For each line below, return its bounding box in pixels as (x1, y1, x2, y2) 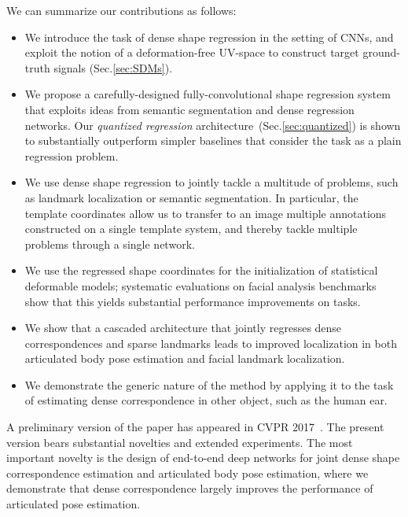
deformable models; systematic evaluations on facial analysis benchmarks (24, 277, 377, 294)
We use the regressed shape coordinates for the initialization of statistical (24, 262, 378, 279)
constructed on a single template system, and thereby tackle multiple (24, 220, 358, 237)
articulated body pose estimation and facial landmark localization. (24, 350, 345, 367)
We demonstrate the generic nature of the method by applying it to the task (24, 376, 394, 393)
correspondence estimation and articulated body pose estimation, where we (6, 464, 369, 481)
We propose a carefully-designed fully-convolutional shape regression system (24, 86, 391, 102)
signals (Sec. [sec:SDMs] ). (53, 59, 173, 76)
